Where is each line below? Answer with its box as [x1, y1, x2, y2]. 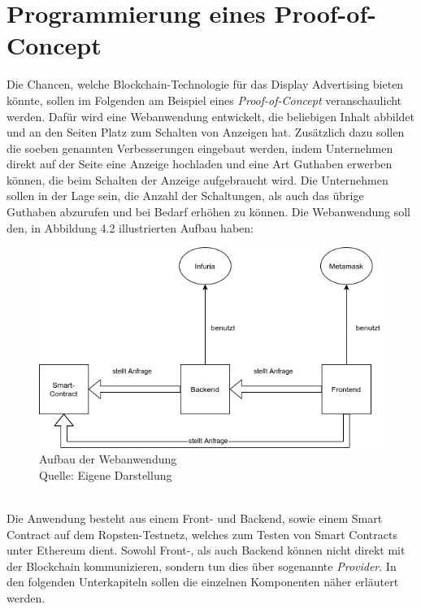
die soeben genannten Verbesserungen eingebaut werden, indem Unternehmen [7, 139, 393, 156]
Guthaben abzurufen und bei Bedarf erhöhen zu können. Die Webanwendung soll [7, 203, 410, 220]
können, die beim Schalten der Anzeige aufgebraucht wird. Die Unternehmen [7, 171, 388, 188]
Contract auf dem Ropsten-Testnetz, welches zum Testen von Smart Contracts [7, 525, 397, 542]
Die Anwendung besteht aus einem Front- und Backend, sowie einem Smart [7, 510, 383, 526]
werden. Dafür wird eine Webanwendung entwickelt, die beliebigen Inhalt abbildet [7, 107, 415, 124]
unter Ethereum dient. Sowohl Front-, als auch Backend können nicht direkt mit [7, 542, 406, 559]
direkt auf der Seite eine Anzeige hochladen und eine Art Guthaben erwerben [7, 155, 393, 172]
